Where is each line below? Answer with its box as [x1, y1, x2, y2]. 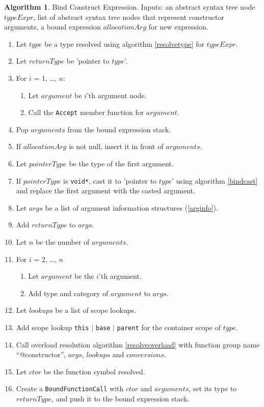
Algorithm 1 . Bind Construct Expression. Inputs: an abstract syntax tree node [4, 2, 255, 12]
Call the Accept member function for [28, 107, 144, 118]
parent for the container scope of [117, 322, 221, 332]
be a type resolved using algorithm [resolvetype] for [44, 38, 204, 49]
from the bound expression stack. [67, 124, 171, 134]
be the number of [35, 237, 90, 247]
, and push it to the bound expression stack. [51, 393, 190, 404]
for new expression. [148, 21, 208, 32]
